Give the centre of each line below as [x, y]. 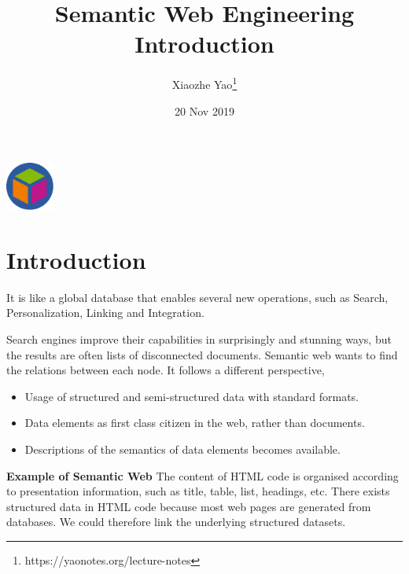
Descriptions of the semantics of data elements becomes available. [182, 449]
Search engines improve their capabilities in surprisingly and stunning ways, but [199, 339]
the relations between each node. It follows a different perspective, [166, 370]
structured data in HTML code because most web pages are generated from [189, 506]
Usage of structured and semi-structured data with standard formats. [192, 396]
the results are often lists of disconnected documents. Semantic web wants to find [202, 354]
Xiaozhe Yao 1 [204, 83]
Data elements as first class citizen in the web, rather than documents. [195, 423]
